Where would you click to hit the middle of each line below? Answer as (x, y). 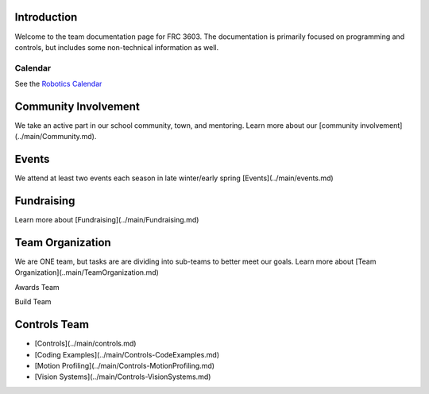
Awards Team (37, 287)
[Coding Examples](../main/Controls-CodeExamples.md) (127, 354)
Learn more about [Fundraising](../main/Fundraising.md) (107, 220)
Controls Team (52, 324)
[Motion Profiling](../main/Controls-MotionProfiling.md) (124, 365)
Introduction (46, 17)
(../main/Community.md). (56, 137)
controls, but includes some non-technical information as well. (116, 47)
